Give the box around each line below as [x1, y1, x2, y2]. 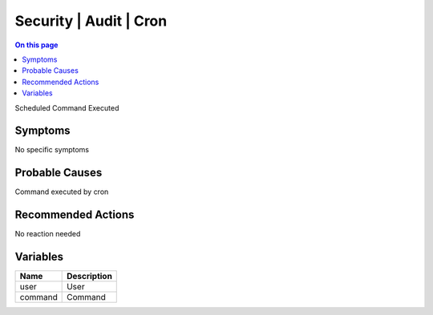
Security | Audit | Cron [14, 12, 168, 30]
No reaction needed [14, 229, 81, 239]
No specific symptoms [14, 145, 90, 155]
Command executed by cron [14, 187, 109, 196]
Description [67, 271, 112, 282]
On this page [14, 40, 59, 50]
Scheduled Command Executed [14, 103, 119, 112]
